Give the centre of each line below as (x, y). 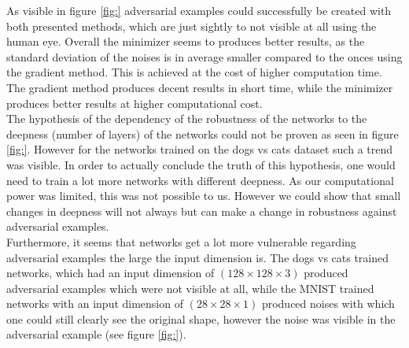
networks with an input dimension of (95, 304)
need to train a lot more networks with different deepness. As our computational (200, 180)
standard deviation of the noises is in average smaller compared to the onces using (204, 56)
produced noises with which (328, 304)
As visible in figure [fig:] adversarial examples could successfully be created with (199, 10)
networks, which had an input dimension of (111, 273)
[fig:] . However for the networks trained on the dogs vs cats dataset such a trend (200, 149)
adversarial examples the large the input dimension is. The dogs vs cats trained (198, 257)
